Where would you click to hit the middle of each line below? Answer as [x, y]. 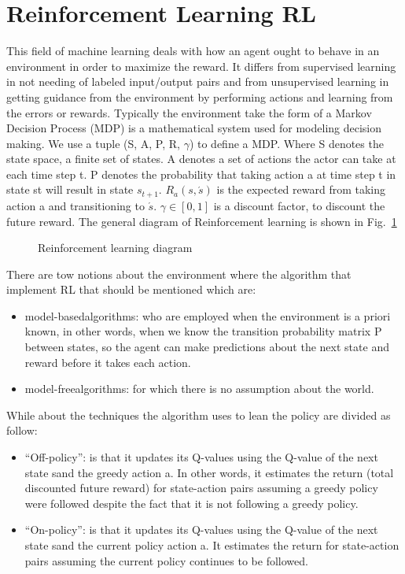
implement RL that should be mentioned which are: [131, 289]
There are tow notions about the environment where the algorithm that [179, 274]
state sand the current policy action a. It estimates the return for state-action [212, 545]
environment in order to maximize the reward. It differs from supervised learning [201, 66]
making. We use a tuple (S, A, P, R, [93, 143]
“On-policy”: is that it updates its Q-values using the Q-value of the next [201, 530]
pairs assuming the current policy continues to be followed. [166, 560]
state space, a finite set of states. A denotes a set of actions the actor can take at [201, 159]
